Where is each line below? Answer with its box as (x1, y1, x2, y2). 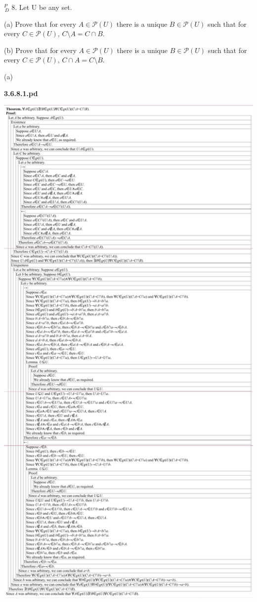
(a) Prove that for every (4, 18, 77, 29)
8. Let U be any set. (11, 2, 72, 12)
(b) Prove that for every (4, 45, 77, 55)
